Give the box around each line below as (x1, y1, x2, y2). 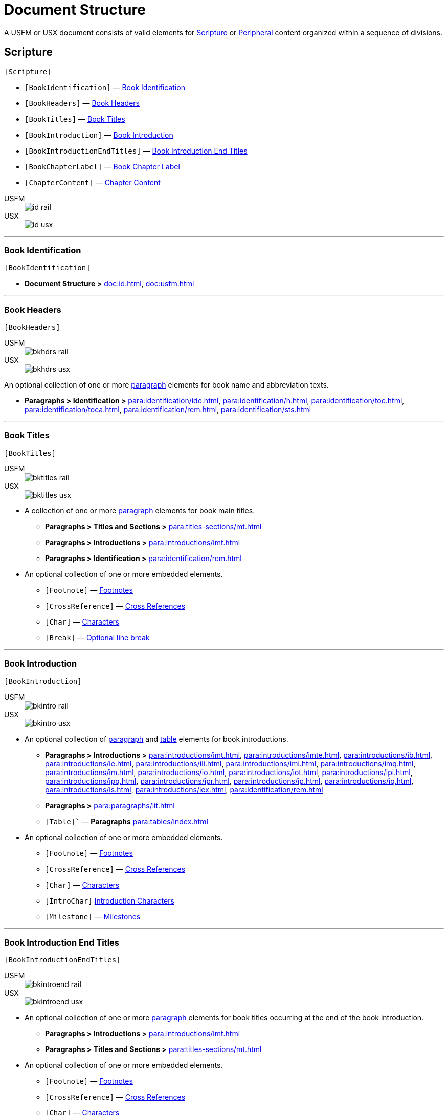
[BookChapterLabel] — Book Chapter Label (25, 162, 180, 171)
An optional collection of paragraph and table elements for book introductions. (25, 734, 288, 743)
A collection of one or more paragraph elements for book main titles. (25, 506, 255, 515)
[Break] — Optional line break (45, 633, 150, 642)
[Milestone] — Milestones (45, 912, 141, 921)
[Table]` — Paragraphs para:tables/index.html (45, 817, 208, 826)
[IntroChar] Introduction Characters (45, 896, 174, 905)
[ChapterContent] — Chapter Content (25, 178, 161, 187)
